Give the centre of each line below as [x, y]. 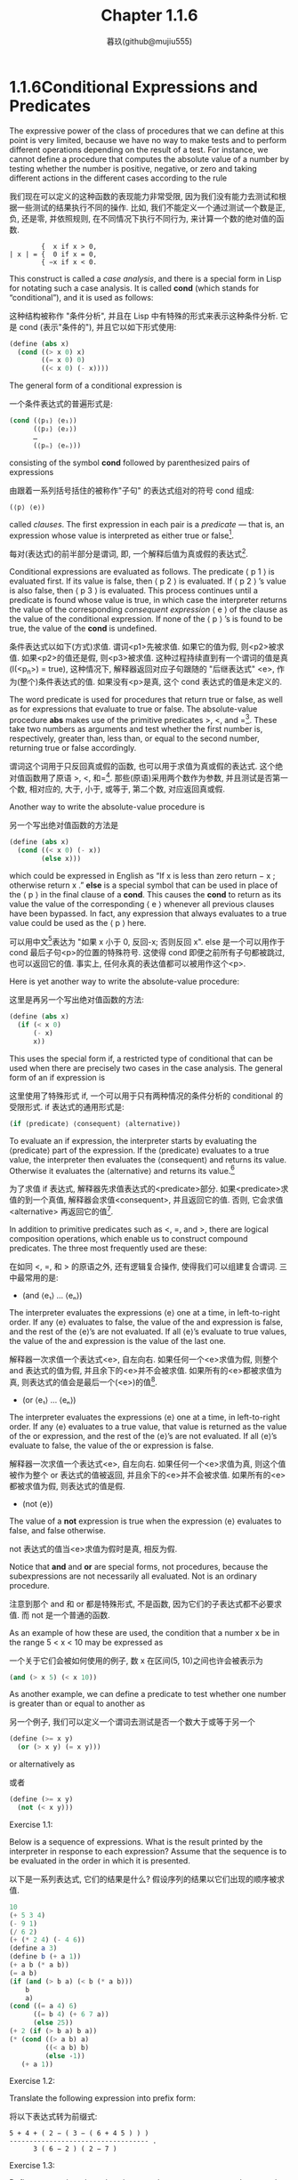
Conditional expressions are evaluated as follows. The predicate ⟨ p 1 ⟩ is [142, 571]
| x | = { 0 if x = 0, [53, 254]
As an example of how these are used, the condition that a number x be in [145, 1632]
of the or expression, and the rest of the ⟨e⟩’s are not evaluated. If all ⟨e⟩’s [143, 1436]
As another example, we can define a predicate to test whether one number [148, 1694]
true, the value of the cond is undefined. [83, 628]
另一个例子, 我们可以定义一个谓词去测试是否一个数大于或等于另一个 [132, 1722]
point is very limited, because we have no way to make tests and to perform [148, 140]
